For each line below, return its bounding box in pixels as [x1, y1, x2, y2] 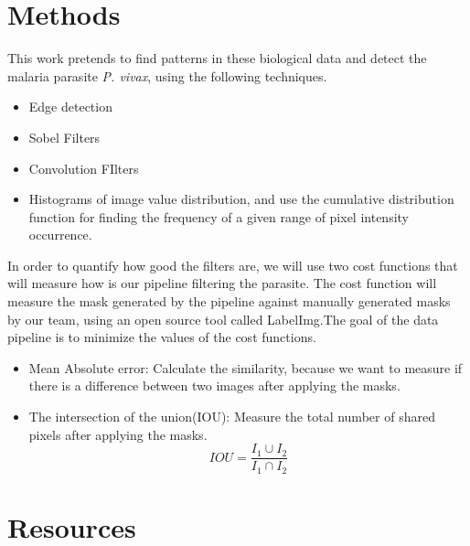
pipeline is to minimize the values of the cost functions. [7, 327, 316, 347]
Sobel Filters [28, 127, 101, 146]
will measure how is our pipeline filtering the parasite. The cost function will [7, 273, 437, 293]
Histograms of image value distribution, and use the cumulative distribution [28, 189, 454, 209]
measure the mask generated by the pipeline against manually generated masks [7, 292, 451, 311]
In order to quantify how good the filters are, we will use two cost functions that [7, 255, 458, 274]
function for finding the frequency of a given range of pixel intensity [28, 207, 409, 226]
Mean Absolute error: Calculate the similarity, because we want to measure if [28, 358, 463, 377]
